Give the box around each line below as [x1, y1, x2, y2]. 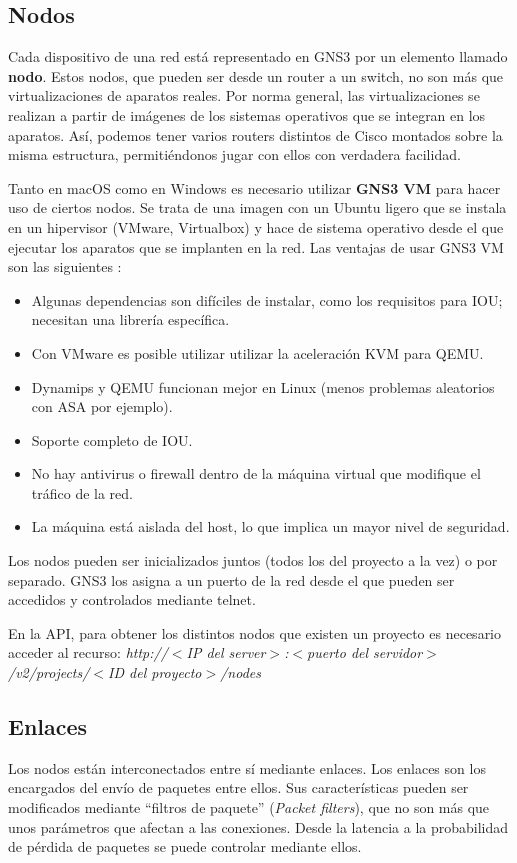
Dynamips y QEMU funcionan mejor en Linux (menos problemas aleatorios [31, 376, 495, 397]
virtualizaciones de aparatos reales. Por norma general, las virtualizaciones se [8, 85, 480, 106]
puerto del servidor [307, 642, 423, 663]
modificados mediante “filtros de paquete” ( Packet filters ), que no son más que [8, 797, 490, 818]
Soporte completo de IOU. [31, 429, 193, 450]
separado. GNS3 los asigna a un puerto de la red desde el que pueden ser [8, 569, 455, 590]
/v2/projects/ [8, 662, 90, 683]
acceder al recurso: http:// [8, 642, 168, 663]
